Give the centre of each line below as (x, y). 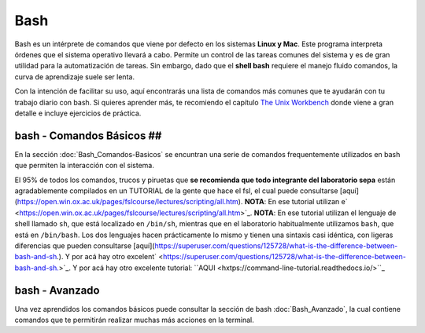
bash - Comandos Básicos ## (88, 135)
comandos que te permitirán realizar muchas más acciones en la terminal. (135, 320)
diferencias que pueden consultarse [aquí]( (85, 245)
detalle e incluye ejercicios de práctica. (78, 113)
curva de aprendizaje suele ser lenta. (75, 77)
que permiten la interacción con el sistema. (85, 166)
